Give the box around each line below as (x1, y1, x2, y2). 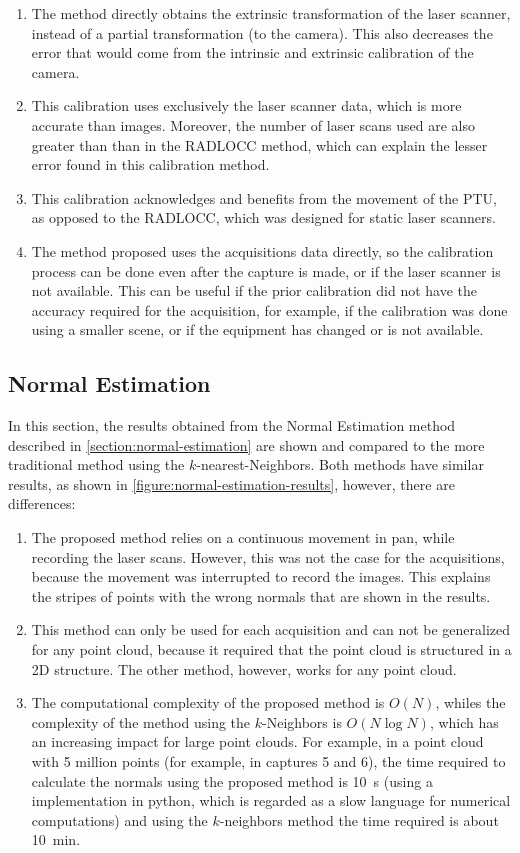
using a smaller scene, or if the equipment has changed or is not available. (31, 319, 484, 340)
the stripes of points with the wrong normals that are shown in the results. (31, 585, 491, 606)
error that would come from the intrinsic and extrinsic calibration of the (31, 42, 474, 63)
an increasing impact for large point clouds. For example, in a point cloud (31, 731, 484, 752)
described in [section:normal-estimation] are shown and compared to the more (8, 434, 485, 455)
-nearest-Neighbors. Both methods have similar (196, 454, 484, 475)
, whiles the (435, 692, 506, 713)
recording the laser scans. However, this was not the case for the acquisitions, (31, 546, 505, 567)
